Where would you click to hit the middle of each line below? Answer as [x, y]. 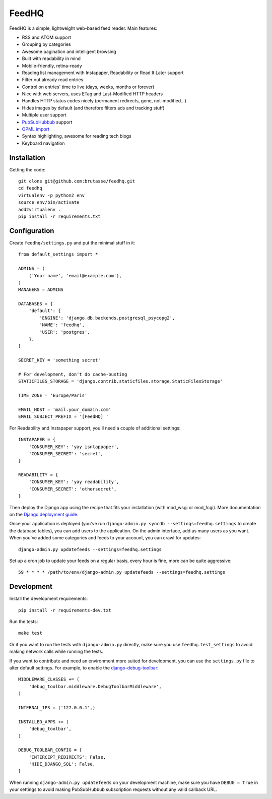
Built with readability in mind [51, 58]
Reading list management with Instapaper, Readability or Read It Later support [103, 73]
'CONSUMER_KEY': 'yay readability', [74, 482]
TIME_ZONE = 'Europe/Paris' [53, 395]
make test [30, 633]
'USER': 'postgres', [65, 332]
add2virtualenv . [40, 209]
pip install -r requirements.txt [59, 217]
